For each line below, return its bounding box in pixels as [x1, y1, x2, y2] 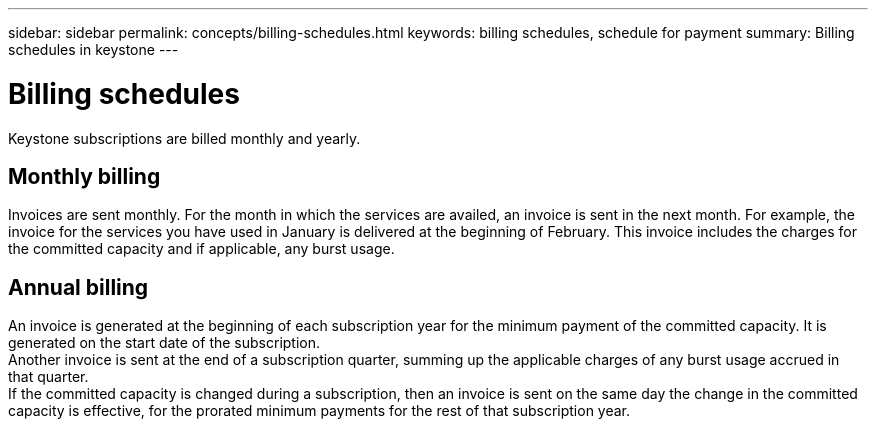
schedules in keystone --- [8, 41, 179, 58]
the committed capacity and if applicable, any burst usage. [8, 240, 395, 258]
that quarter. [8, 368, 89, 386]
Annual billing [8, 274, 149, 300]
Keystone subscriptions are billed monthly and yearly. [8, 129, 361, 147]
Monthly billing [8, 163, 161, 189]
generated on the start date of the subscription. [8, 334, 321, 352]
